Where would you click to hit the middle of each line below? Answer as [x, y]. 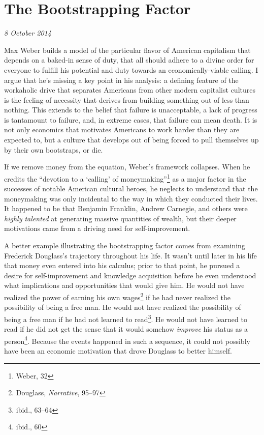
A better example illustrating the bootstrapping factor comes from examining [125, 245]
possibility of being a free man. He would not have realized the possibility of [123, 307]
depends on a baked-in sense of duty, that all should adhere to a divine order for [129, 60]
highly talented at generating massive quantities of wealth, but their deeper [120, 218]
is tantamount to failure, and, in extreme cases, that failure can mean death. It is [131, 119]
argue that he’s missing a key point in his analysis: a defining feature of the [121, 80]
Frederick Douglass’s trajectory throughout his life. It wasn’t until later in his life [130, 255]
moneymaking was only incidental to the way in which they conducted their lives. [131, 198]
